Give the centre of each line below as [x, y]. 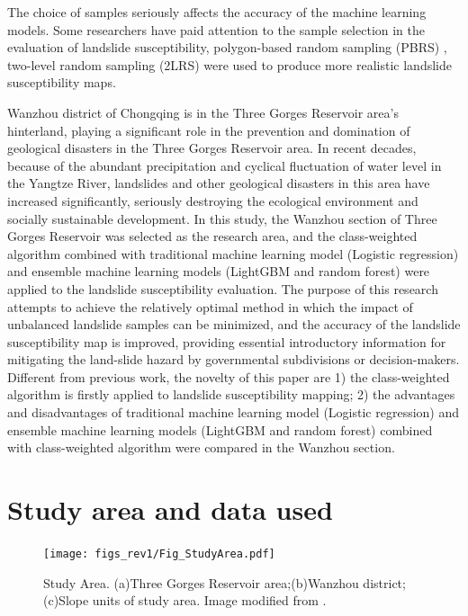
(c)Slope [66, 600]
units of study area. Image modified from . [209, 600]
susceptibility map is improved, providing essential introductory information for [227, 341]
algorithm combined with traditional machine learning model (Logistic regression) [233, 253]
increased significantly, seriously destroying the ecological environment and [213, 200]
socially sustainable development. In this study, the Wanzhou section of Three [222, 218]
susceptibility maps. [62, 82]
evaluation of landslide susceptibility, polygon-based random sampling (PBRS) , [227, 47]
